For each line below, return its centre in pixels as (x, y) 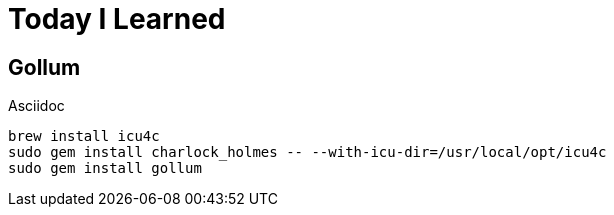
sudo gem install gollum (105, 168)
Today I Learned (117, 19)
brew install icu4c (84, 136)
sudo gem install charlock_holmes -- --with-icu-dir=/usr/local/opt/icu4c (307, 152)
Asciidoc (36, 106)
